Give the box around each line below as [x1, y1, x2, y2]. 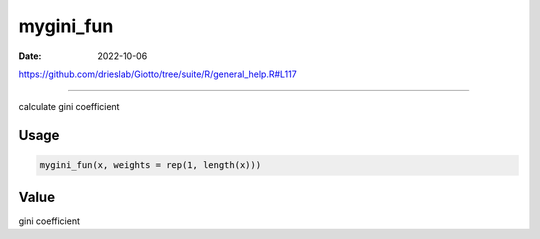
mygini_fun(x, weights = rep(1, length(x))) [39, 160, 262, 171]
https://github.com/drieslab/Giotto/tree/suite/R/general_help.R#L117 [18, 68, 297, 80]
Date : [18, 50, 42, 62]
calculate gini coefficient [18, 101, 120, 113]
